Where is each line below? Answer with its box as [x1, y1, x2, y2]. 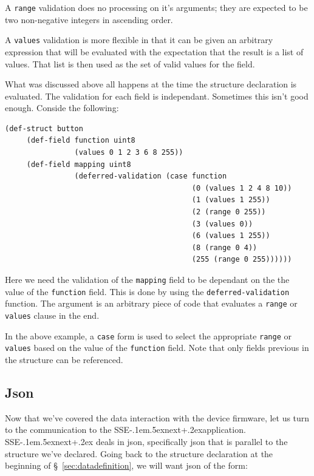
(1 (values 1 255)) [191, 195, 270, 205]
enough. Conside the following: [5, 101, 119, 114]
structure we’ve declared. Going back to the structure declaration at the [5, 447, 273, 460]
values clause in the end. [5, 308, 100, 321]
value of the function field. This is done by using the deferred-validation [5, 285, 290, 297]
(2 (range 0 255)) [191, 208, 266, 217]
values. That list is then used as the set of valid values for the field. [5, 57, 255, 70]
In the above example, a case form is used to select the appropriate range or [5, 329, 292, 342]
